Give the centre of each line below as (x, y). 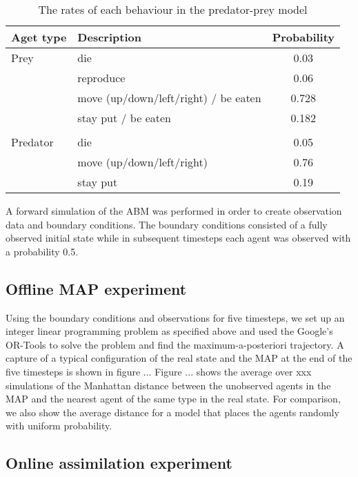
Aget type (39, 37)
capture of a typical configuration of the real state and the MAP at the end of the (179, 358)
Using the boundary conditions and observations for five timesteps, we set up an (175, 317)
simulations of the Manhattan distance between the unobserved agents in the (168, 385)
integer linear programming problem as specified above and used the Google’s (169, 331)
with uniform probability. (59, 426)
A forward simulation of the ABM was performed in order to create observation (174, 211)
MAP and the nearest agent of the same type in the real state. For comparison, (173, 399)
